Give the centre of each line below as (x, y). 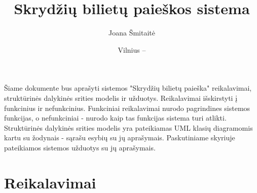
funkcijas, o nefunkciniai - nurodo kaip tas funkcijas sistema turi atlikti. (115, 118)
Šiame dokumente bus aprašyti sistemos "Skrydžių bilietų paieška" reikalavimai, (128, 88)
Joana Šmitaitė (132, 33)
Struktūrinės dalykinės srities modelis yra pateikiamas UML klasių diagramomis (128, 127)
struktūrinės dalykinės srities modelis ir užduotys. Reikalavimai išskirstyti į (121, 98)
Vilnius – (132, 49)
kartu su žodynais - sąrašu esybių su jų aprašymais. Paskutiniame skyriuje (120, 138)
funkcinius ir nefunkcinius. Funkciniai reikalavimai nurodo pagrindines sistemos (127, 108)
